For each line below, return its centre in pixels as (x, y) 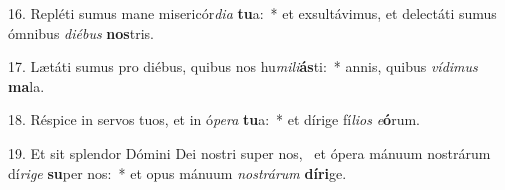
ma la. (26, 85)
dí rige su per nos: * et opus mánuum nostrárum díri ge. (177, 172)
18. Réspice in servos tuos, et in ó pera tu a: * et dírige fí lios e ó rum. (214, 119)
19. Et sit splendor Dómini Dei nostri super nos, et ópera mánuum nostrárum (249, 152)
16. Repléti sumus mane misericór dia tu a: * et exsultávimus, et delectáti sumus (252, 13)
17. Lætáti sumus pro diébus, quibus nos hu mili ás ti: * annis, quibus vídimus (243, 66)
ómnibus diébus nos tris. (81, 32)
